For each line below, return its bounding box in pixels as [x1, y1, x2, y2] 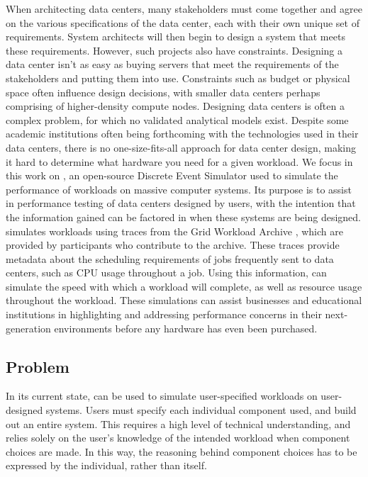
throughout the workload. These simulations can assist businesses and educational [6, 293, 362, 308]
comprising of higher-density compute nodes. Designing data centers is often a [6, 99, 345, 113]
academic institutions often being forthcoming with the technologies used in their [6, 126, 359, 141]
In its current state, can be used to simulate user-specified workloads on [6, 388, 318, 403]
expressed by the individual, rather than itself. [6, 458, 207, 473]
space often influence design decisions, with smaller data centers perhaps [6, 84, 320, 99]
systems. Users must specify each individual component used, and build [45, 403, 357, 417]
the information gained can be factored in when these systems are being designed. [6, 209, 361, 224]
